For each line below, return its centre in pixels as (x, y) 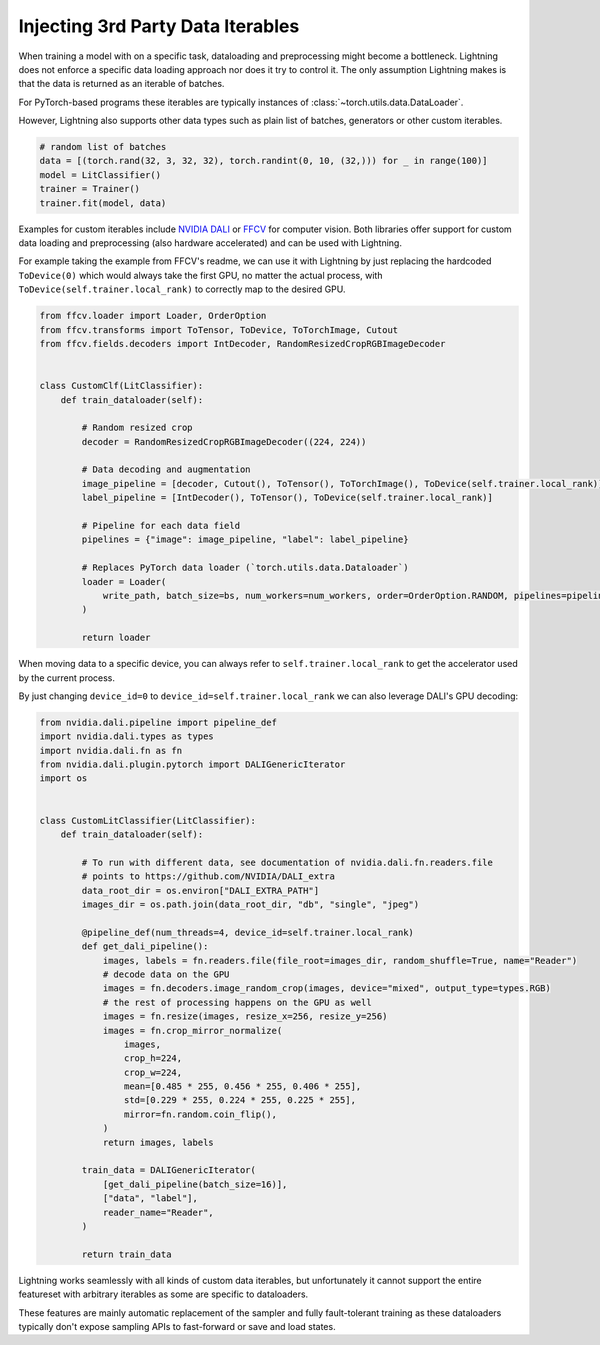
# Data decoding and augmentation (166, 469)
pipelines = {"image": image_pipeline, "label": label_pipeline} (245, 539)
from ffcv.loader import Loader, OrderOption (153, 316)
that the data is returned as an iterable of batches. (121, 84)
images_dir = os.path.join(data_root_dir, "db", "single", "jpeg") (250, 904)
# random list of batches (103, 147)
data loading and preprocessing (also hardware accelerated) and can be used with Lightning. (210, 243)
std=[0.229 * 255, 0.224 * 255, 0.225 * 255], (240, 1100)
